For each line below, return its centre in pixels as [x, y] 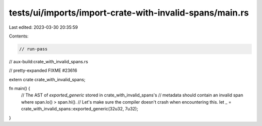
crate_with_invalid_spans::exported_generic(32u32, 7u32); [80, 109]
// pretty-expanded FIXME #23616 [43, 71]
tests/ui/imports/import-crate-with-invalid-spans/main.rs [129, 13]
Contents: [19, 36]
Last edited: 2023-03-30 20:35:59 [43, 27]
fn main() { [20, 89]
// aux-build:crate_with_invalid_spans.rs [49, 61]
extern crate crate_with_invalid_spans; [47, 79]
